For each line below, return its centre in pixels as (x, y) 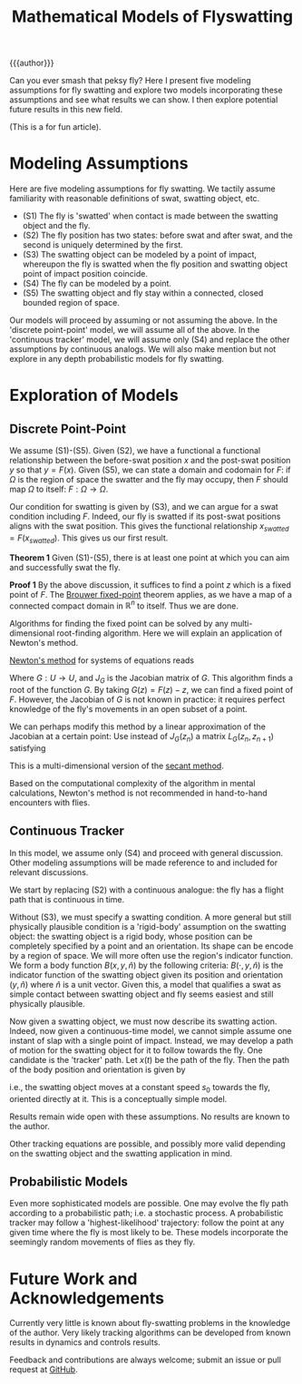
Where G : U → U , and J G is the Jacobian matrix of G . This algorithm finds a (151, 679)
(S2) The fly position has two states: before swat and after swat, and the (157, 235)
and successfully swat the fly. (65, 567)
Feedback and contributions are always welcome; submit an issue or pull (145, 1360)
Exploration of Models (94, 395)
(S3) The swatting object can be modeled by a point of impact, (139, 255)
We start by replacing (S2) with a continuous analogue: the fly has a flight (146, 890)
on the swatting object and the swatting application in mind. (121, 1153)
